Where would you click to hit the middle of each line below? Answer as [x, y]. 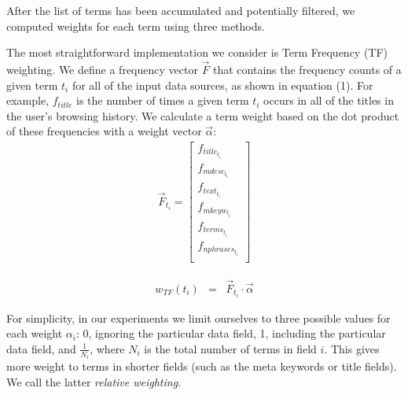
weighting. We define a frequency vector [102, 69]
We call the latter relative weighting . [94, 381]
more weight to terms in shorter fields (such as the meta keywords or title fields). [202, 366]
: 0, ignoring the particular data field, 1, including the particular [231, 333]
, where [107, 348]
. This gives [352, 348]
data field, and [41, 348]
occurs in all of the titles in [329, 100]
